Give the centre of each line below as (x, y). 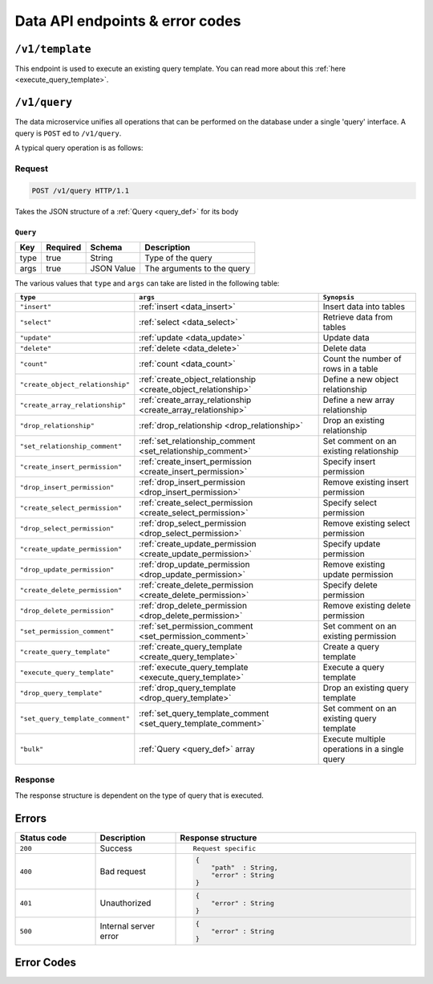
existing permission (360, 636)
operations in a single (363, 749)
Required (63, 247)
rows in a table (350, 369)
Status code (43, 838)
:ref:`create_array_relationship (195, 400)
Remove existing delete (367, 606)
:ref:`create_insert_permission (195, 462)
